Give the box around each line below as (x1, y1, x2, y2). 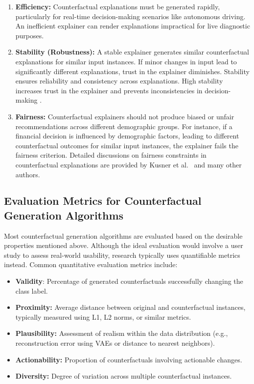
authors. (15, 169, 40, 179)
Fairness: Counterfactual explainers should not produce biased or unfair (15, 111, 234, 121)
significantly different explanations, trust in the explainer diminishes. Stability (15, 66, 250, 76)
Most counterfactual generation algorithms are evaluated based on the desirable (4, 230, 243, 241)
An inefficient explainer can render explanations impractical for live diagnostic (15, 21, 250, 31)
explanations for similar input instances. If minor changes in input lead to (15, 56, 237, 66)
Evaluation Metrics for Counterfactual (4, 193, 202, 208)
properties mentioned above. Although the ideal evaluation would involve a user (4, 240, 243, 250)
